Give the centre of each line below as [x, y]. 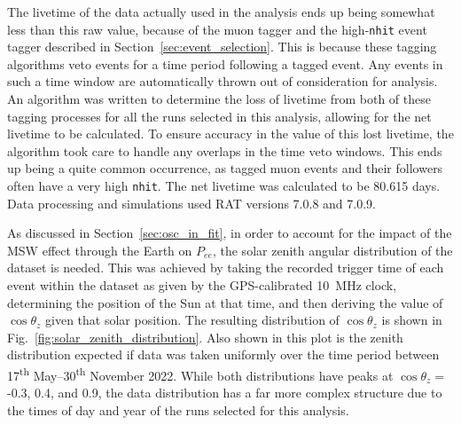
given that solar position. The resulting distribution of [192, 320]
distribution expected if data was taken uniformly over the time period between [223, 354]
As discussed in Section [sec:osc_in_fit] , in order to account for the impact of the [230, 233]
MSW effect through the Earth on [100, 250]
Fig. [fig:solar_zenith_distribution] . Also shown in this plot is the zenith [205, 337]
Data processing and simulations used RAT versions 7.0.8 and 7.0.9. [191, 203]
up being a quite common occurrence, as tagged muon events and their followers [225, 168]
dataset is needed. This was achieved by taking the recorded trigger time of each [226, 268]
